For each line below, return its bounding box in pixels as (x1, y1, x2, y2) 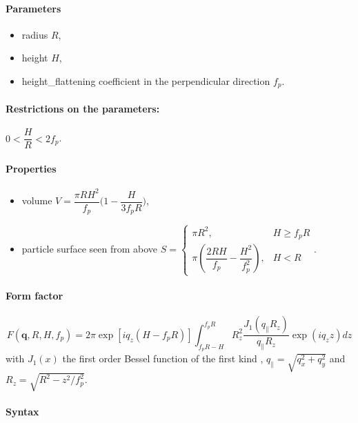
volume (21, 193, 52, 208)
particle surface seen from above (21, 241, 158, 255)
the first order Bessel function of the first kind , (62, 351, 263, 366)
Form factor (6, 288, 63, 303)
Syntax (6, 404, 39, 418)
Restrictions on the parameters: (6, 101, 160, 116)
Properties (6, 161, 57, 175)
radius (21, 27, 48, 41)
